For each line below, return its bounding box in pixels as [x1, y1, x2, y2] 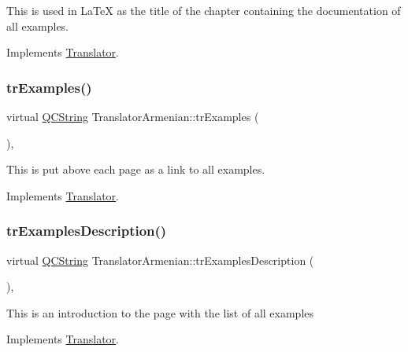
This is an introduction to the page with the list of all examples [6, 304, 314, 321]
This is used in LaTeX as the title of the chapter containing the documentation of [6, 2, 401, 18]
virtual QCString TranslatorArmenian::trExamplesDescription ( [6, 251, 314, 268]
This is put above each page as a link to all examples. [6, 161, 265, 178]
